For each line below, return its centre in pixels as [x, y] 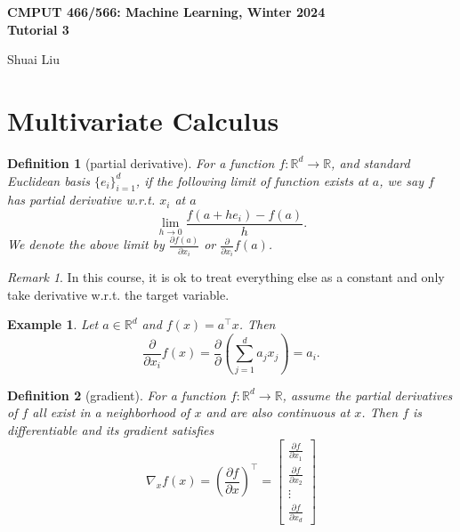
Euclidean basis [48, 180]
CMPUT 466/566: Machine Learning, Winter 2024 [166, 12]
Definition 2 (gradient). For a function [117, 395]
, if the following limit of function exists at [252, 180]
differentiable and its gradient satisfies [111, 429]
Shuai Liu [33, 59]
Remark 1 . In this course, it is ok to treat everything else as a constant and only [226, 277]
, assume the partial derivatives [367, 395]
